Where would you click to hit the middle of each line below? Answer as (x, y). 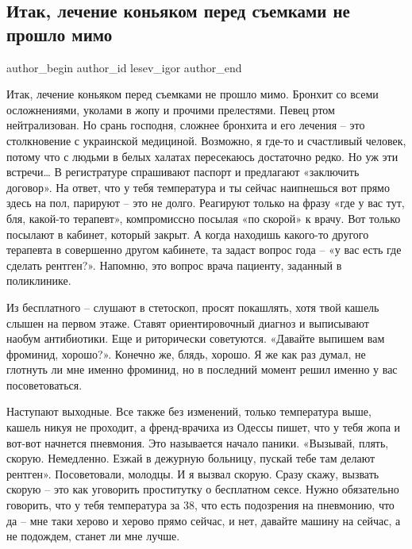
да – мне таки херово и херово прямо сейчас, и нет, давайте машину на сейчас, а (204, 520)
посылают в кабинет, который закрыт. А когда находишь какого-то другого (188, 234)
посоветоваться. (44, 384)
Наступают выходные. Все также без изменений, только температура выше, (189, 411)
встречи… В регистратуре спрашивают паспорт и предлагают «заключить (183, 172)
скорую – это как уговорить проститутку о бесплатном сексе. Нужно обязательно (203, 489)
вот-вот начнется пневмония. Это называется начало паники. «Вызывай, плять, (198, 442)
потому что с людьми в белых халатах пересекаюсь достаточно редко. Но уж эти (202, 156)
